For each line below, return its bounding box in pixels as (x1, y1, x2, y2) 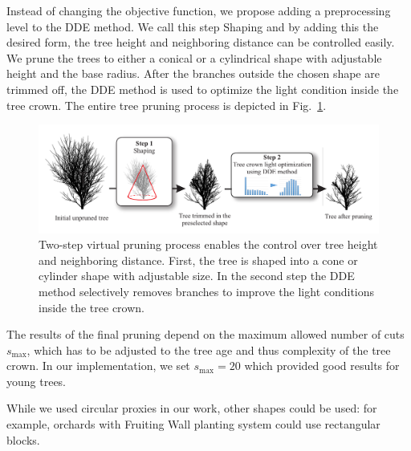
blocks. (6, 431, 40, 448)
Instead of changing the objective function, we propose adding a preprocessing (6, 2, 391, 18)
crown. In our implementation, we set (6, 357, 190, 374)
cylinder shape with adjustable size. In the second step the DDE (39, 267, 355, 284)
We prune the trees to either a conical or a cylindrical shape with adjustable (6, 49, 382, 66)
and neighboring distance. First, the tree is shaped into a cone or (39, 251, 358, 268)
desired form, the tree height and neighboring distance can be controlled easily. (6, 34, 395, 51)
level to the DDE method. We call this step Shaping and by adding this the (6, 18, 379, 35)
